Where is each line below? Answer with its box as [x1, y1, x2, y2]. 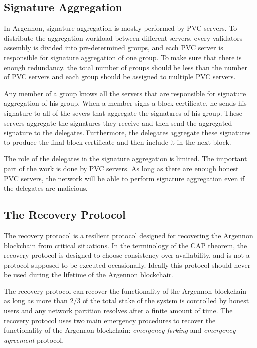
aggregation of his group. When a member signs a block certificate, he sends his [4, 98, 247, 108]
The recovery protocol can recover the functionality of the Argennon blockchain [4, 285, 247, 296]
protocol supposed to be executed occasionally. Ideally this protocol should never [4, 259, 251, 270]
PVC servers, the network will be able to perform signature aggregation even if [4, 173, 245, 183]
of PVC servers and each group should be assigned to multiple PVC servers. [4, 71, 236, 82]
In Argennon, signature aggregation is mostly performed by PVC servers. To [4, 23, 237, 33]
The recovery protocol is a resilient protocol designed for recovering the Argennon [4, 230, 253, 240]
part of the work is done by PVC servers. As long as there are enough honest [4, 163, 239, 173]
